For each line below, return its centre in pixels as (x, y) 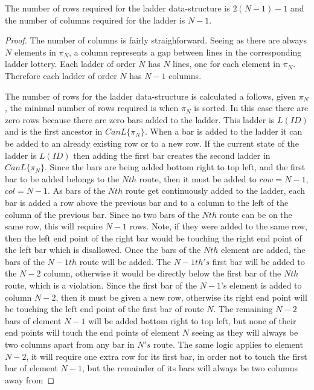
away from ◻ (30, 379)
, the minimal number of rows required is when (92, 108)
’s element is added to (261, 285)
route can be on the (256, 214)
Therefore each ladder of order (61, 75)
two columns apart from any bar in (70, 344)
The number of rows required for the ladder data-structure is (117, 8)
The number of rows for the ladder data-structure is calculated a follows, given (150, 96)
